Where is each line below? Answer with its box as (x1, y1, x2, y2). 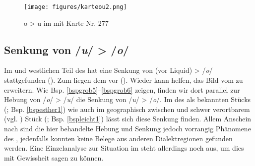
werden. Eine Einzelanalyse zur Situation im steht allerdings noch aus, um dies (4, 143, 244, 153)
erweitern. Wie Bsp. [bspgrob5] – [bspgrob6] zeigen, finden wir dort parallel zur (4, 84, 240, 95)
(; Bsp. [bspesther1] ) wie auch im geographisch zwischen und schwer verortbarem (4, 104, 250, 114)
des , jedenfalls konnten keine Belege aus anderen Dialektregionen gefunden (4, 133, 233, 143)
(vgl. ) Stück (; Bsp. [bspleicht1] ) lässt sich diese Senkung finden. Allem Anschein (4, 113, 252, 124)
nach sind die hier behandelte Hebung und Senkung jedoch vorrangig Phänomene (4, 123, 251, 134)
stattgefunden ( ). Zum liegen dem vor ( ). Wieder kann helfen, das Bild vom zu (4, 75, 243, 85)
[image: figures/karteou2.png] (24, 3, 127, 10)
